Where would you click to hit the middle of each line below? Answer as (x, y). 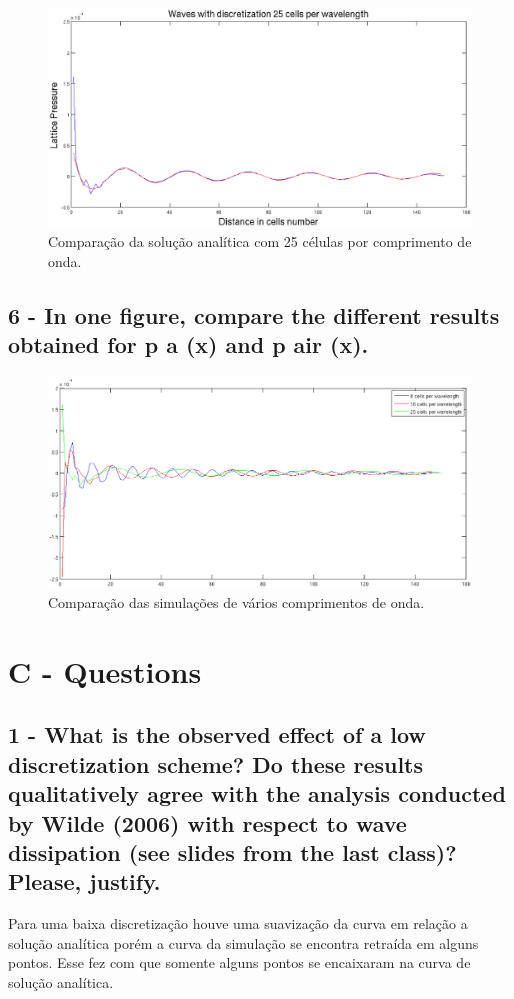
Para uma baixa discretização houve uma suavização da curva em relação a (238, 923)
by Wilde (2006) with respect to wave (207, 822)
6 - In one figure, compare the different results (254, 314)
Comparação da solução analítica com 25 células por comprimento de (260, 241)
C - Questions (105, 670)
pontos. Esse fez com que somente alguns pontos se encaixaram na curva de (239, 962)
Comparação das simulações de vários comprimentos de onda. (236, 602)
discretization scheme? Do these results (216, 763)
